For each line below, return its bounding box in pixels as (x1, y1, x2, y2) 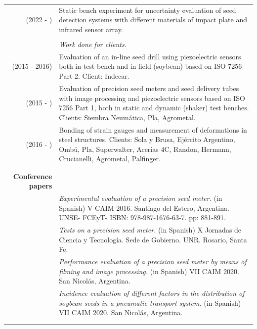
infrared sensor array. (59, 24, 123, 34)
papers (29, 181, 52, 191)
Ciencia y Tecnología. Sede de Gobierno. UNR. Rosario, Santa (59, 234, 247, 244)
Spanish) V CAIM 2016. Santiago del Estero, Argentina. (59, 202, 229, 213)
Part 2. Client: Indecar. (59, 71, 129, 81)
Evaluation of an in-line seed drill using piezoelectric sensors (59, 51, 241, 61)
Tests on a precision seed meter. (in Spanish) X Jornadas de (59, 225, 242, 235)
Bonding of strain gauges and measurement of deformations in (59, 124, 247, 135)
